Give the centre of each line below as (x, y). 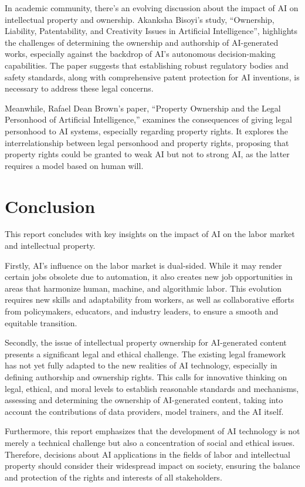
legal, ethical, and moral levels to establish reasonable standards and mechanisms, (152, 388)
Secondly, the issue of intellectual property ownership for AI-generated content (146, 342)
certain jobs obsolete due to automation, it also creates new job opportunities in (149, 277)
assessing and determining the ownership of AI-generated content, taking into (144, 400)
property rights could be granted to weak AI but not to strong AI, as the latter (147, 154)
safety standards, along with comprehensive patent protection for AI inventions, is (152, 77)
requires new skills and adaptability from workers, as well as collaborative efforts (150, 300)
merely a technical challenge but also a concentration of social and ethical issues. (150, 442)
